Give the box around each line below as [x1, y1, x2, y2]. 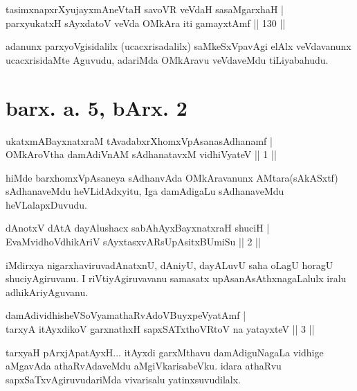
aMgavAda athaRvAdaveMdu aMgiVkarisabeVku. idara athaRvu [6, 358, 282, 373]
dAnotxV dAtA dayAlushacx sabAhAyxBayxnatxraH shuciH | [6, 220, 270, 235]
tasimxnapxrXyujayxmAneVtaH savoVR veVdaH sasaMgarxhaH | [6, 2, 284, 16]
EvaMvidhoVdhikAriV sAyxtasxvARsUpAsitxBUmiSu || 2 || [6, 234, 261, 249]
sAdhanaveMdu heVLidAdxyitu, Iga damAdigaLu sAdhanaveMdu [6, 184, 284, 198]
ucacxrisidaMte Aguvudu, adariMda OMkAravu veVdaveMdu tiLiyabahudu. [6, 52, 329, 67]
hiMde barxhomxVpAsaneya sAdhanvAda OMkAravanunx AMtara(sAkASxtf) [6, 170, 338, 184]
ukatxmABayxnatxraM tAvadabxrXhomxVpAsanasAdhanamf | [6, 133, 273, 148]
